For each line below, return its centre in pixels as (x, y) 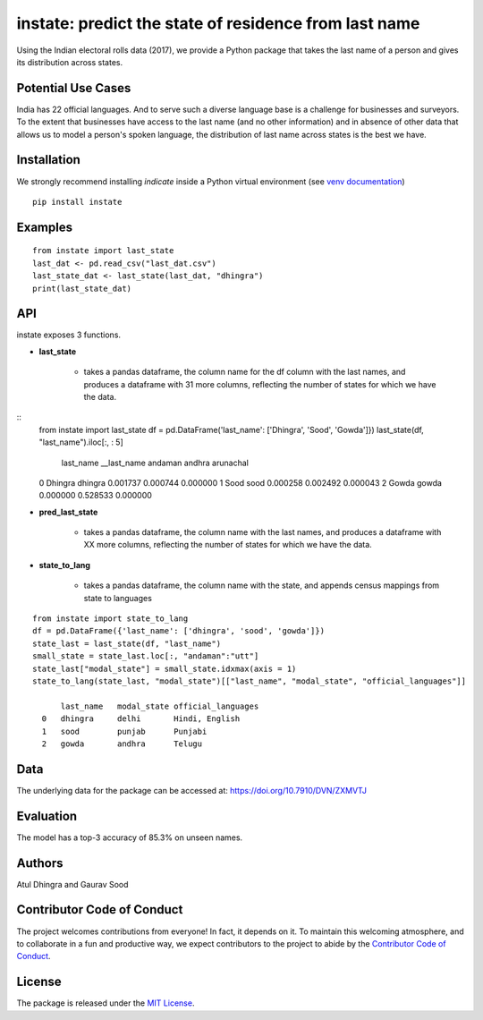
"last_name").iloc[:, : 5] (81, 442)
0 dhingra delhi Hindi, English (141, 719)
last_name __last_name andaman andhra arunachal (155, 463)
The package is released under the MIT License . (106, 1003)
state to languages (118, 598)
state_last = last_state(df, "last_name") (127, 643)
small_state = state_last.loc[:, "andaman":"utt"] (146, 656)
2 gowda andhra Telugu (122, 744)
